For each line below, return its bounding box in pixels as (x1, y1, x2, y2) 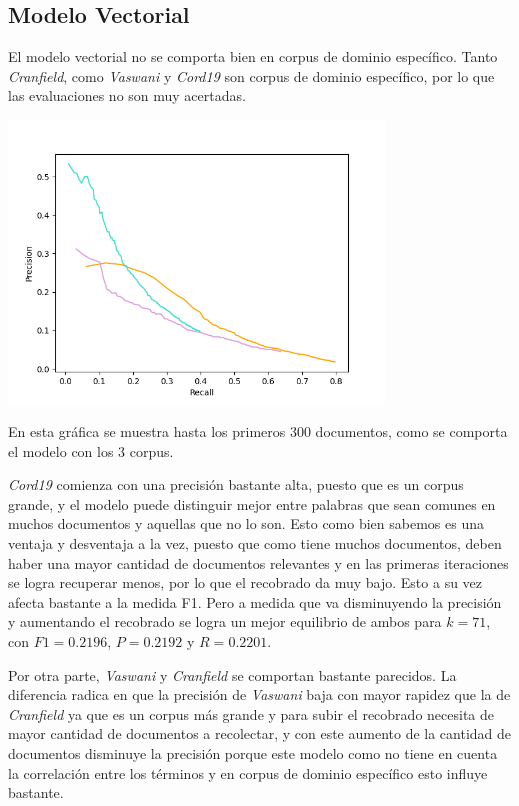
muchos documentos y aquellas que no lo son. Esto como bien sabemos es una (8, 513, 484, 534)
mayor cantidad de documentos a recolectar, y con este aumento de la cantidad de (8, 723, 512, 744)
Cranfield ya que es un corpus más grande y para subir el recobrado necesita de (8, 703, 494, 724)
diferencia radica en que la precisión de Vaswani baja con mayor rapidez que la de (8, 684, 511, 705)
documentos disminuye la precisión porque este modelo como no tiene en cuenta (8, 742, 498, 763)
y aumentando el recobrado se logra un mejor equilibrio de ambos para (8, 611, 442, 632)
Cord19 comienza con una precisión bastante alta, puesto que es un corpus (8, 474, 464, 495)
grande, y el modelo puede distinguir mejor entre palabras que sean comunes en (8, 493, 496, 514)
